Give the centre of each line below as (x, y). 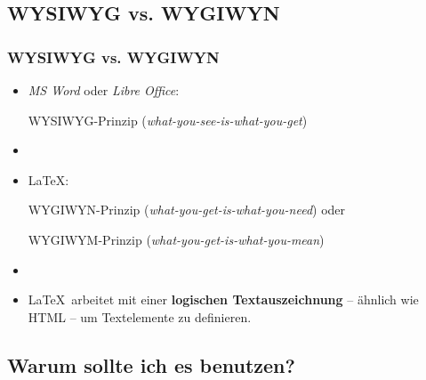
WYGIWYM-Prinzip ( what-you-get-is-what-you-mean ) (176, 239)
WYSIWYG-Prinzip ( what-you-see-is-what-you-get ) (168, 120)
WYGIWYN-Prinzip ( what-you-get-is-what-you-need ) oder (187, 210)
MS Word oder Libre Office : (104, 90)
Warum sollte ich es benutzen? (151, 364)
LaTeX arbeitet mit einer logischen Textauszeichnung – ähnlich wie (223, 299)
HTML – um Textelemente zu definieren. (140, 316)
